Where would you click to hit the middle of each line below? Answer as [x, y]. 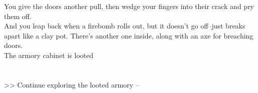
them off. [18, 16]
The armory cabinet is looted [49, 55]
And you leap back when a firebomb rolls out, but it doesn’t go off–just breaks [125, 26]
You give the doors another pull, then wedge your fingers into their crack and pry [129, 6]
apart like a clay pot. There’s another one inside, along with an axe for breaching [129, 35]
